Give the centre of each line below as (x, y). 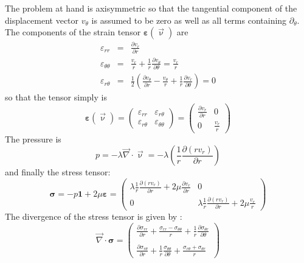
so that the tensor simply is (56, 97)
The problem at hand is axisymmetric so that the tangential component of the (151, 8)
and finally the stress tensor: (58, 172)
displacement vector (42, 20)
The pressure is (33, 139)
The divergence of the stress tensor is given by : (94, 216)
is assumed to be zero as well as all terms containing (189, 20)
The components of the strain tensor (73, 32)
